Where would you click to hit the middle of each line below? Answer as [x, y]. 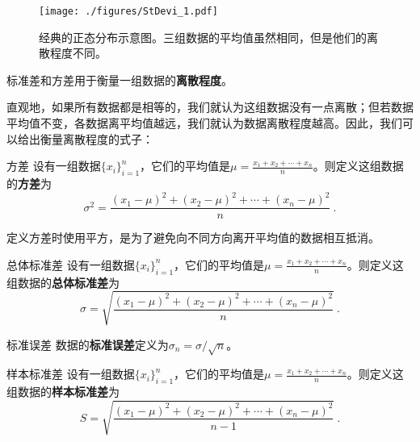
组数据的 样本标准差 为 [63, 392]
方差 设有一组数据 [54, 166]
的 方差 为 [29, 183]
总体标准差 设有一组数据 [71, 264]
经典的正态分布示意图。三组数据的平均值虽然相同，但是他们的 [203, 37]
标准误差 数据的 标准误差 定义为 [88, 344]
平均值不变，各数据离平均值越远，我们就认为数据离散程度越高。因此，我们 [204, 123]
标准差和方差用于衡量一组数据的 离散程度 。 [120, 79]
